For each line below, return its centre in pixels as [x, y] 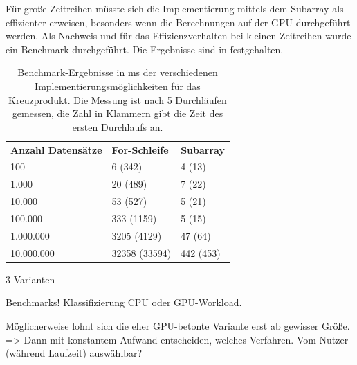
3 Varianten [30, 279]
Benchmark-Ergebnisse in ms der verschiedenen [118, 72]
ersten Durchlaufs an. [118, 126]
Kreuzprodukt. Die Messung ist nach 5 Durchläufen [118, 99]
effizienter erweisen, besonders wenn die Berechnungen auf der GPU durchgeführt [178, 22]
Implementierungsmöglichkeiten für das [118, 86]
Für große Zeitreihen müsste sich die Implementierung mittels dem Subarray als [175, 8]
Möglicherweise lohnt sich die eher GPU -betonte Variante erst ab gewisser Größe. [178, 325]
